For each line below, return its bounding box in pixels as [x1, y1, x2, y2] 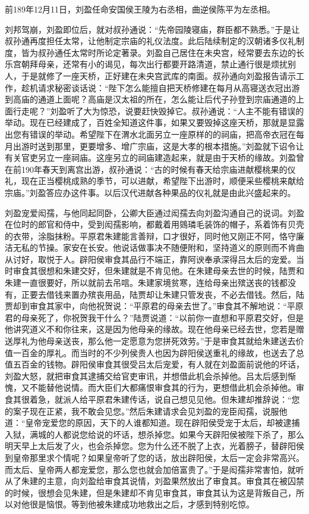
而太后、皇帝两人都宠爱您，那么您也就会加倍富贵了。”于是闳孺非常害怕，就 [5, 463, 296, 475]
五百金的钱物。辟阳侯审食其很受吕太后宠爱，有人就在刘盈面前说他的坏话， [12, 358, 304, 370]
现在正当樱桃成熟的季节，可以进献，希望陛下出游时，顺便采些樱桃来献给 [21, 175, 304, 187]
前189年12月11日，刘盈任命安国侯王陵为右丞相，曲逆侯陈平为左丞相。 [5, 3, 275, 15]
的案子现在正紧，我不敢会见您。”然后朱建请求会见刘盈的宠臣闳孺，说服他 [5, 404, 288, 417]
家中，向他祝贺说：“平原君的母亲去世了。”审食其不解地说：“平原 [54, 300, 304, 312]
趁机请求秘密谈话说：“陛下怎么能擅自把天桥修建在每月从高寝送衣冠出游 [21, 81, 300, 94]
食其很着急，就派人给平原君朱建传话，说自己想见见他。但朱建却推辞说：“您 [5, 393, 300, 405]
